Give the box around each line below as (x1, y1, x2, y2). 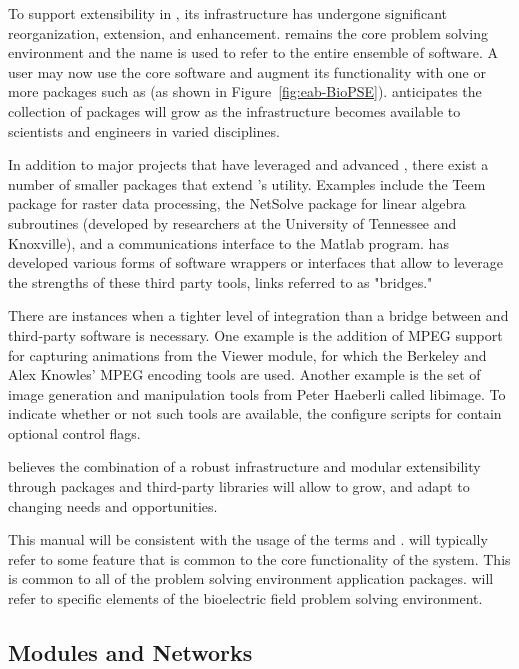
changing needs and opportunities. (8, 495, 218, 516)
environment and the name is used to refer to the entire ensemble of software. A (8, 42, 499, 63)
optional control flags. (8, 422, 141, 443)
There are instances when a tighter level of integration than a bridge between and (8, 305, 509, 326)
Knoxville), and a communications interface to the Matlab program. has (8, 232, 449, 253)
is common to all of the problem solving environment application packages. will (8, 568, 494, 589)
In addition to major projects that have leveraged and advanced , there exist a (8, 154, 489, 175)
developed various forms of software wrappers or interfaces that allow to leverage (8, 252, 503, 273)
